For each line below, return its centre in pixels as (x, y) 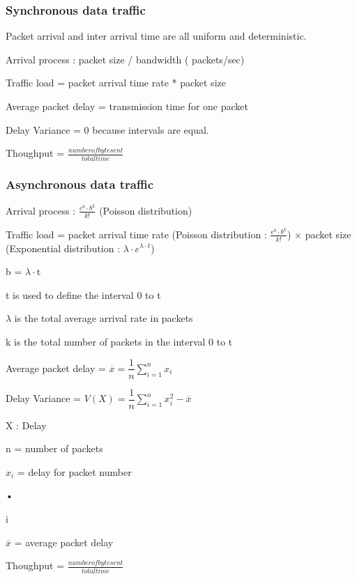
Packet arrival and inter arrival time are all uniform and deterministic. (156, 36)
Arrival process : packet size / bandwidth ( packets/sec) (125, 59)
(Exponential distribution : (63, 248)
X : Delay (26, 425)
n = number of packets (54, 448)
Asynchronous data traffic (80, 184)
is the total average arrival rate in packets (104, 318)
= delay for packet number (74, 471)
